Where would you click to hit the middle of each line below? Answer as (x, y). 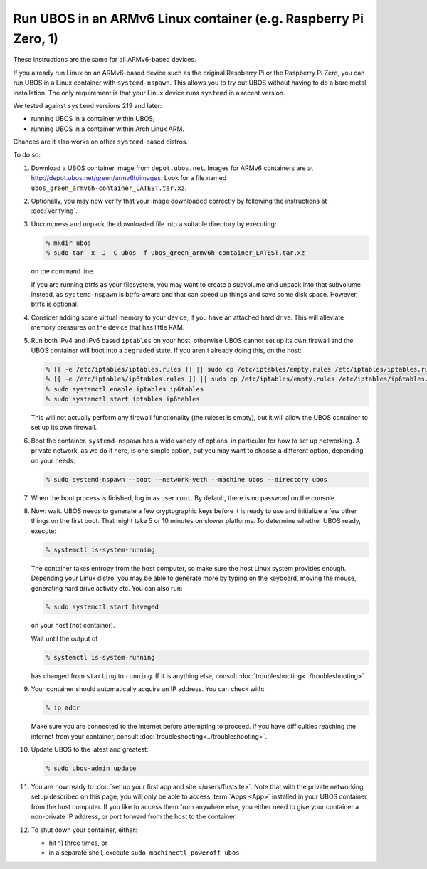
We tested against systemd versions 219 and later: (88, 105)
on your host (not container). (73, 626)
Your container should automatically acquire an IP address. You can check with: (148, 689)
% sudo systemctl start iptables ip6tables (123, 399)
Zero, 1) (36, 38)
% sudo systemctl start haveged (102, 607)
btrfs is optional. (55, 304)
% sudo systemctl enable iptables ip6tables (125, 389)
